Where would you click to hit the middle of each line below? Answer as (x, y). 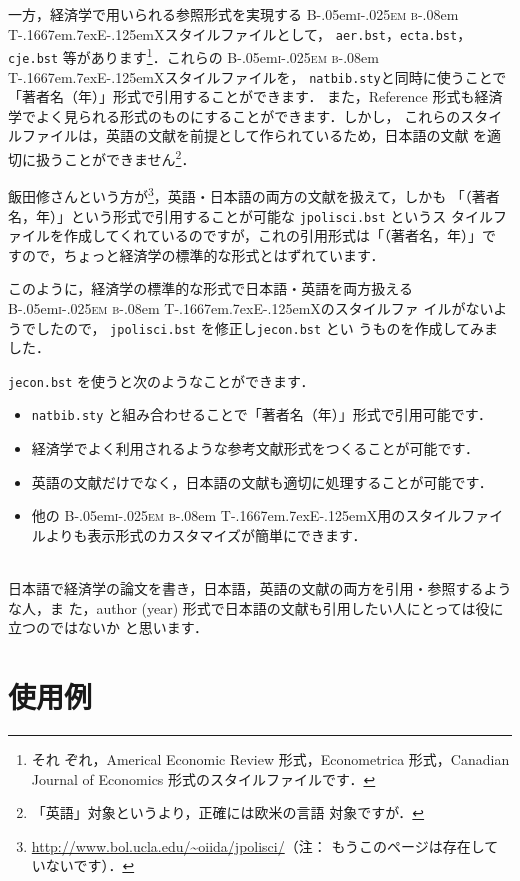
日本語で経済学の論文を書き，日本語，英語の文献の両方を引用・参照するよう (260, 588)
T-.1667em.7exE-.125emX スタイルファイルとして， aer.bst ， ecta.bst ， (240, 33)
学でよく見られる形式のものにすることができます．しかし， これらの (234, 115)
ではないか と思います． (129, 627)
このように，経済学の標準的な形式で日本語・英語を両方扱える (210, 288)
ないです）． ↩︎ (90, 865)
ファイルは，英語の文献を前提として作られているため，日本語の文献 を (254, 135)
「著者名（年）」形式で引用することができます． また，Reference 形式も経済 (255, 96)
